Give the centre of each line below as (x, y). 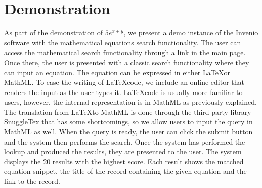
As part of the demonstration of (54, 33)
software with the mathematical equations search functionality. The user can (123, 42)
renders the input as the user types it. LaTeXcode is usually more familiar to (123, 92)
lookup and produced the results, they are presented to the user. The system (123, 151)
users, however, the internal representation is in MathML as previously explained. (130, 102)
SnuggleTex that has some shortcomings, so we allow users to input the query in (128, 122)
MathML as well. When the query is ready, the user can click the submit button (128, 132)
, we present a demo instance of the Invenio (191, 33)
